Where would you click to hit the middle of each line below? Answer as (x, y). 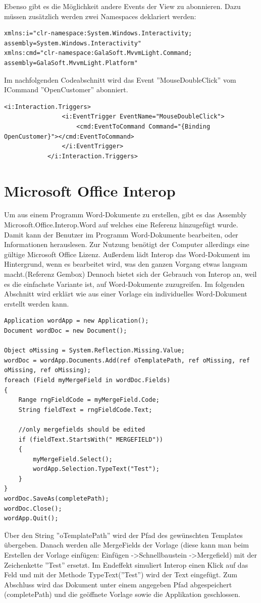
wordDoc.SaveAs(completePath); (57, 499)
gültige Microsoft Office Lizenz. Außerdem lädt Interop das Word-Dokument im (127, 254)
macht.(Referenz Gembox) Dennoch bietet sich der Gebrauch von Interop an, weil (130, 274)
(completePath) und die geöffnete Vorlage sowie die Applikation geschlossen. (122, 594)
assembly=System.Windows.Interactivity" (73, 43)
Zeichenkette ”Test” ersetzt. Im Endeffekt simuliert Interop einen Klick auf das (126, 564)
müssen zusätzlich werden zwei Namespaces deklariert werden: (100, 16)
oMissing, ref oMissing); (47, 370)
